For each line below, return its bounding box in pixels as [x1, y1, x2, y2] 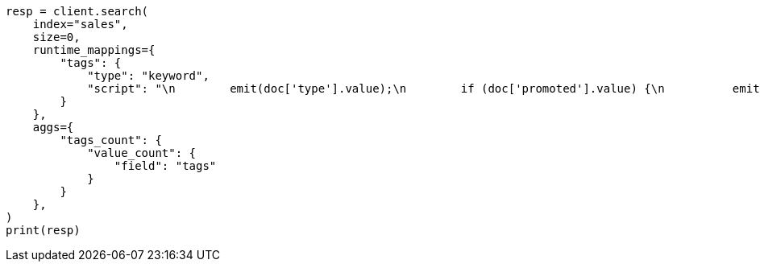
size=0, [32, 31, 81, 43]
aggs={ [32, 121, 74, 134]
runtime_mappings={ [32, 43, 156, 56]
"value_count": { [87, 146, 197, 159]
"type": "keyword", [87, 69, 210, 82]
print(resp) [6, 224, 81, 237]
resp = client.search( [6, 5, 149, 18]
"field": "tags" [114, 159, 217, 172]
